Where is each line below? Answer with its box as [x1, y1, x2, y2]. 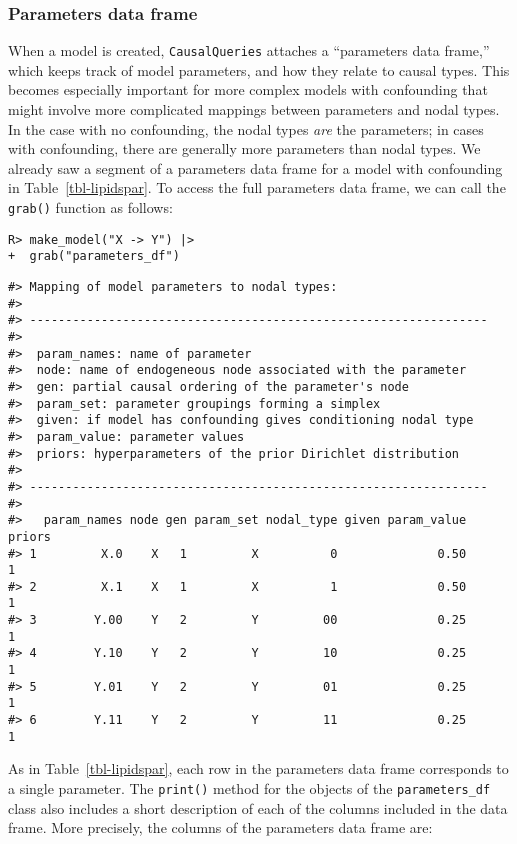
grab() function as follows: [8, 197, 173, 218]
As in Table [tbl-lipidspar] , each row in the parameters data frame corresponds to [8, 758, 509, 779]
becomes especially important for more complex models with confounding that [8, 79, 488, 100]
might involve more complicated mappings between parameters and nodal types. [8, 99, 500, 120]
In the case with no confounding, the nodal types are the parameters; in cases [8, 118, 484, 139]
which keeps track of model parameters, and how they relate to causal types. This [8, 59, 510, 80]
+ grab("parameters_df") [8, 249, 180, 264]
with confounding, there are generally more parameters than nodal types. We [8, 138, 481, 159]
